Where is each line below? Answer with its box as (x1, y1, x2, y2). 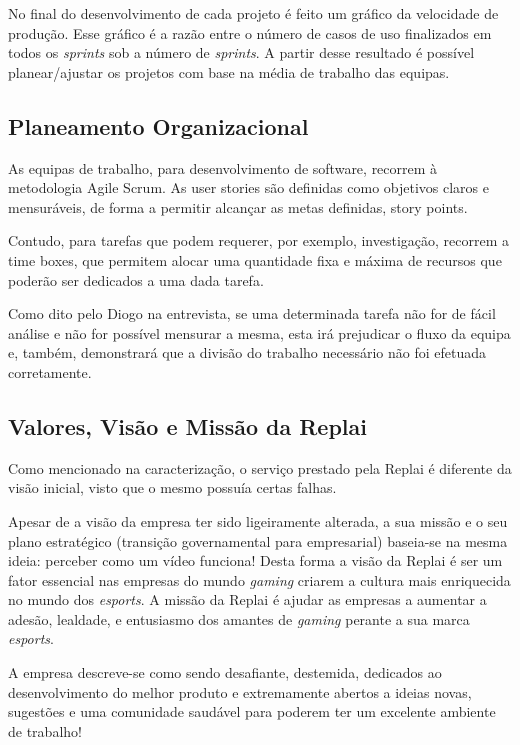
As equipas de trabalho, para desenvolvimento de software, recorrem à (8, 157, 438, 178)
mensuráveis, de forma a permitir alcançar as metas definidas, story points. (8, 196, 468, 217)
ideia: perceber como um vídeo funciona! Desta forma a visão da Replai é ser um (8, 550, 503, 571)
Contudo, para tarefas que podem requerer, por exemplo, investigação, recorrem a (8, 230, 510, 251)
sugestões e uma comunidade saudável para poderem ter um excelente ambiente (8, 701, 496, 722)
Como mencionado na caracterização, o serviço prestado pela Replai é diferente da (8, 457, 512, 478)
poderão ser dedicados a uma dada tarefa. (8, 269, 264, 290)
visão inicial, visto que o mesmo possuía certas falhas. (8, 477, 337, 498)
